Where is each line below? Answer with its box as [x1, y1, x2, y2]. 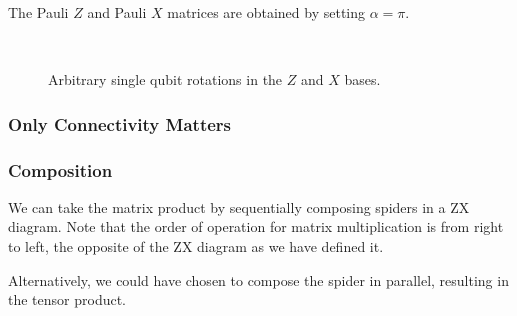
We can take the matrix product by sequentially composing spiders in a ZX [8, 196, 470, 217]
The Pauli [8, 2, 69, 22]
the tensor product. [8, 289, 127, 310]
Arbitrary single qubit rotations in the [48, 69, 283, 90]
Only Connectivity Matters [8, 111, 231, 136]
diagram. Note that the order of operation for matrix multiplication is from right [8, 216, 504, 237]
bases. [344, 69, 381, 90]
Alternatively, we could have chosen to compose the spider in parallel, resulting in [8, 269, 509, 290]
